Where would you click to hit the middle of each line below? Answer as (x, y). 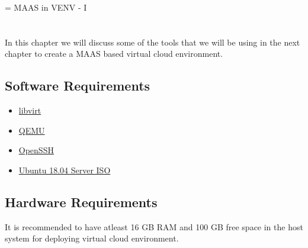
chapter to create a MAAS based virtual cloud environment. (114, 54)
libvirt (30, 110)
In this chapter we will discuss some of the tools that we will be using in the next (153, 42)
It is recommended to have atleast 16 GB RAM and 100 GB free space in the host (154, 226)
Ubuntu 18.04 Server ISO (65, 170)
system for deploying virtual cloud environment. (92, 238)
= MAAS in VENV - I (46, 7)
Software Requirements (78, 86)
